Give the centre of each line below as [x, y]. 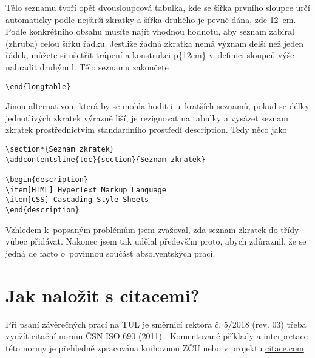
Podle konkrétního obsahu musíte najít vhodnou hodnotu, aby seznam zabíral [150, 31]
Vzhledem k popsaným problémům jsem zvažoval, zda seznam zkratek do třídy [152, 229]
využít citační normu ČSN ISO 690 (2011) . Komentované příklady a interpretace [157, 336]
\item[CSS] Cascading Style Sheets [77, 200]
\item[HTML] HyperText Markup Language [86, 190]
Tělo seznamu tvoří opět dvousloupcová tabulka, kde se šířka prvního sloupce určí [158, 7]
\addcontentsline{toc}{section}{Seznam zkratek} [106, 159]
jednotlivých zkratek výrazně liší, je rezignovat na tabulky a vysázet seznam [147, 117]
